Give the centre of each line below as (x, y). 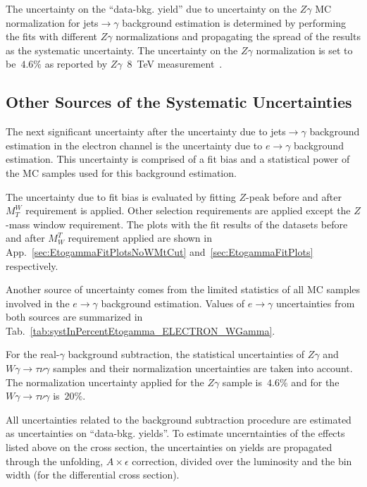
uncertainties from (315, 303)
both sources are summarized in (74, 317)
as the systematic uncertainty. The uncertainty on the (122, 50)
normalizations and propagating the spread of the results (238, 36)
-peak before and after (294, 196)
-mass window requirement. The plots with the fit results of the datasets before (177, 224)
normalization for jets (52, 22)
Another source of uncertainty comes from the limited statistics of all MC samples (183, 289)
